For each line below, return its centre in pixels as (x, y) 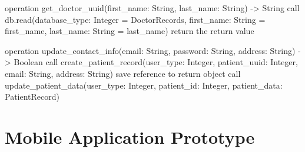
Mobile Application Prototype (130, 136)
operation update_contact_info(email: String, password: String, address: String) (150, 50)
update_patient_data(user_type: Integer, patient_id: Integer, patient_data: (144, 85)
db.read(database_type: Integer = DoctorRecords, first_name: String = (135, 19)
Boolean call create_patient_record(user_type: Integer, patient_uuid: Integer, (156, 62)
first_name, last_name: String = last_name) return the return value (130, 31)
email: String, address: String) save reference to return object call (123, 73)
